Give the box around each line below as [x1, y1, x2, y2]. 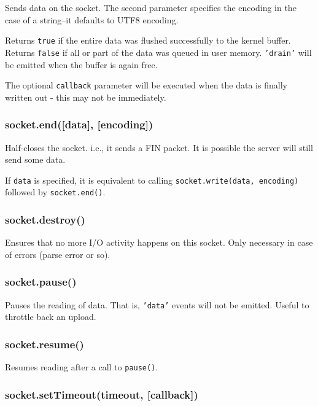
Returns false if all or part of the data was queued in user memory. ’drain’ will [5, 45, 312, 58]
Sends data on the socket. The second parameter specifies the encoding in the [5, 1, 297, 14]
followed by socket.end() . [5, 185, 106, 198]
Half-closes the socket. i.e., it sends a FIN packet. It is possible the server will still [5, 141, 313, 154]
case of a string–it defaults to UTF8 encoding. [5, 13, 179, 26]
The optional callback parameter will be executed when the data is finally [5, 79, 287, 92]
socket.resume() [5, 336, 84, 351]
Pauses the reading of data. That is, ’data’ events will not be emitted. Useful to [5, 298, 309, 311]
